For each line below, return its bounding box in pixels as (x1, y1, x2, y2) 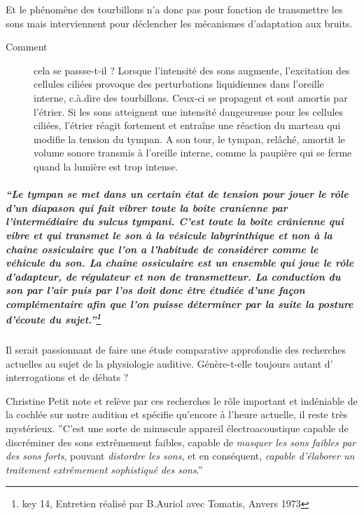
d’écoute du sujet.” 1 (6, 310, 101, 327)
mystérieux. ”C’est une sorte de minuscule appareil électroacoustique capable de (6, 421, 349, 436)
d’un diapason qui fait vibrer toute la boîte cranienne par (6, 200, 288, 215)
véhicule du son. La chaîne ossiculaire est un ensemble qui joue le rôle (6, 255, 354, 270)
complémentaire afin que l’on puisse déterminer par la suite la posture (6, 296, 353, 311)
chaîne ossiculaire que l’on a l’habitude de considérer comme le (6, 241, 318, 256)
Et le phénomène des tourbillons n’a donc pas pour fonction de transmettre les (6, 2, 343, 16)
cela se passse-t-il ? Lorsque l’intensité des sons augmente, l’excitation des (34, 62, 350, 77)
